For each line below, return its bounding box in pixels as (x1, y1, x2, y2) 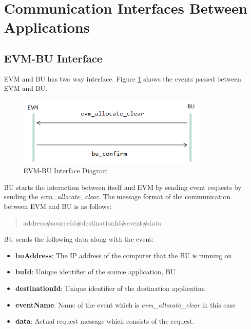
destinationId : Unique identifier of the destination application (15, 283, 205, 293)
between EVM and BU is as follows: (4, 201, 112, 211)
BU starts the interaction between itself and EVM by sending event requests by (4, 182, 242, 192)
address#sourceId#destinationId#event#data (23, 217, 161, 227)
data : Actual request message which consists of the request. (15, 316, 194, 326)
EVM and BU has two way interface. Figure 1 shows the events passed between (4, 73, 241, 83)
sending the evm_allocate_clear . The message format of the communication (4, 191, 231, 202)
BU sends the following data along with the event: (4, 234, 154, 244)
